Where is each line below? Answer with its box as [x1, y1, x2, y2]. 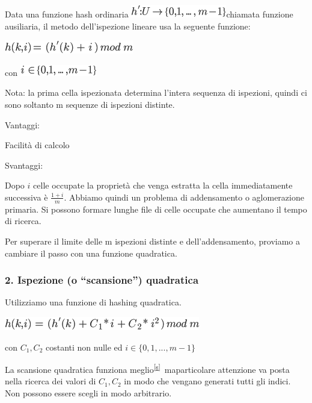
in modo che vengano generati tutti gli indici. [124, 375, 291, 387]
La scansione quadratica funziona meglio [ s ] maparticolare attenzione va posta [5, 361, 290, 375]
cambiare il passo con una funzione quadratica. [5, 246, 177, 259]
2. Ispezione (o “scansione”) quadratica [5, 272, 199, 287]
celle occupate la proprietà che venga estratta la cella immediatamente [33, 179, 293, 192]
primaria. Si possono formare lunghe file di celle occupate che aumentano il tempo [5, 202, 307, 215]
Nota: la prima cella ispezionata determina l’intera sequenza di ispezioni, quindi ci [5, 86, 307, 99]
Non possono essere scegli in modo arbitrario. [5, 386, 172, 399]
